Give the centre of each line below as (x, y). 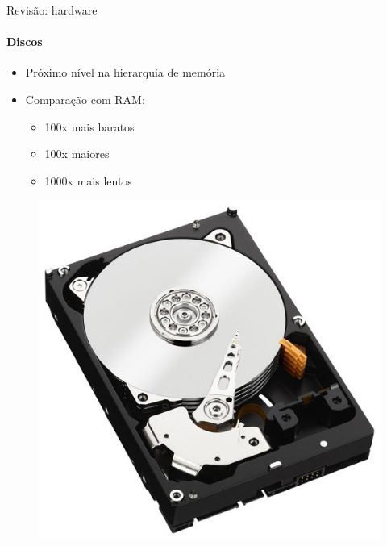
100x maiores (77, 154)
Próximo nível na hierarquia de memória (125, 72)
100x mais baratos (89, 126)
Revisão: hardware (52, 10)
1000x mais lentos (88, 180)
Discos (25, 42)
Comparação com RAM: (85, 99)
